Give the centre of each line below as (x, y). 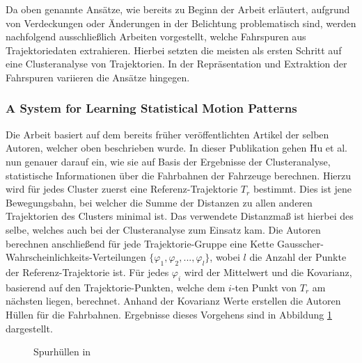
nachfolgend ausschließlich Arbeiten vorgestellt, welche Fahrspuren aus (156, 37)
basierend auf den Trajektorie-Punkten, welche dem (116, 287)
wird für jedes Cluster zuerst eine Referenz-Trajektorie (122, 189)
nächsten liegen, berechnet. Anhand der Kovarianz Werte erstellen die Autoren (173, 301)
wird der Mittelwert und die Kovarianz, (268, 272)
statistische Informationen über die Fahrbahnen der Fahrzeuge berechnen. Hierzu (178, 175)
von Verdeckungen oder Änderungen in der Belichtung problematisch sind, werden (181, 23)
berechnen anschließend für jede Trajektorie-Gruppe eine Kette (140, 243)
